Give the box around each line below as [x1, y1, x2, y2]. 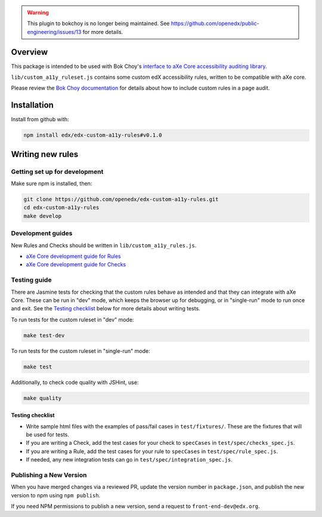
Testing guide [11, 276, 52, 284]
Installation [11, 100, 54, 110]
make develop [23, 213, 62, 219]
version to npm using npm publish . [11, 491, 101, 498]
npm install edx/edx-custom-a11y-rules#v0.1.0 [23, 132, 162, 139]
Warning [27, 9, 49, 16]
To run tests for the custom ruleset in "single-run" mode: [11, 347, 150, 355]
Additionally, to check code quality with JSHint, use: [11, 378, 139, 386]
